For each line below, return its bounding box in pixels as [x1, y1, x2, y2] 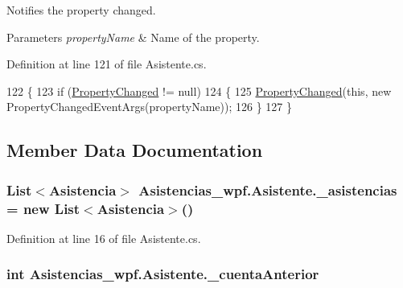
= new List [6, 198, 80, 218]
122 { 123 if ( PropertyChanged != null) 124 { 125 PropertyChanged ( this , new [6, 82, 392, 99]
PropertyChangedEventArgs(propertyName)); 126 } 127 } [6, 98, 292, 115]
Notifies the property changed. [6, 2, 156, 18]
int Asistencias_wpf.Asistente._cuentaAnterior [6, 264, 319, 284]
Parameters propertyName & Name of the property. [6, 28, 260, 45]
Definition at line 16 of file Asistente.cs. [6, 229, 201, 246]
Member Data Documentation [6, 138, 263, 163]
